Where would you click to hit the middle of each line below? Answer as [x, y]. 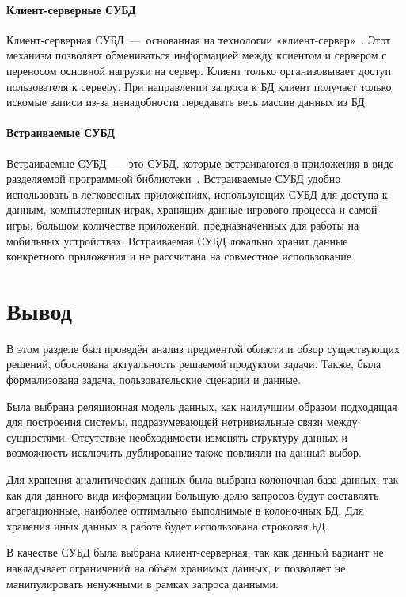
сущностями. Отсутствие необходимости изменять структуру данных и [177, 437]
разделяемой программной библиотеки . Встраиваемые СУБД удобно [174, 179]
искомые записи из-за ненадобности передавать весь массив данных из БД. [187, 102]
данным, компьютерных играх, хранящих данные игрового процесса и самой [192, 209]
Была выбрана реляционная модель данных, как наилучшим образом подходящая [202, 406]
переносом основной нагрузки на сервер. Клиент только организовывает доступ [199, 70]
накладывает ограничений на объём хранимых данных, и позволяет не [176, 567]
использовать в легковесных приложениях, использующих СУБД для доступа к [197, 194]
